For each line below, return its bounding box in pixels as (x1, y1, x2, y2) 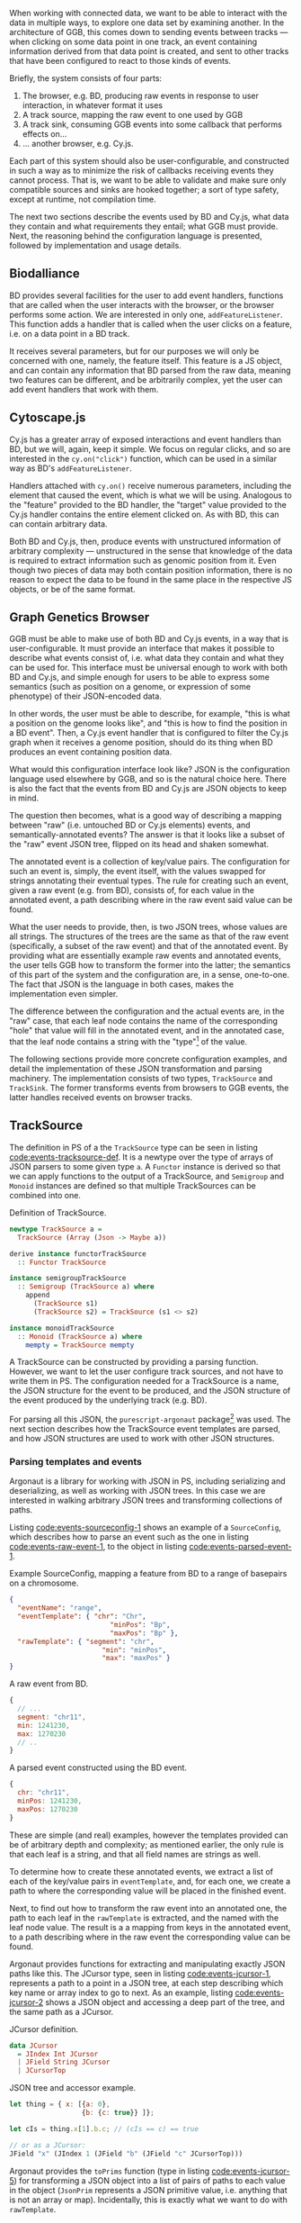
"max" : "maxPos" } (102, 1654, 171, 1663)
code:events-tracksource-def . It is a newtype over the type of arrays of (9, 1152, 274, 1162)
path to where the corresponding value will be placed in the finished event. (9, 1885, 287, 1896)
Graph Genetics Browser (9, 610, 150, 625)
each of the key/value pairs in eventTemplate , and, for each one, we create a (9, 1875, 290, 1886)
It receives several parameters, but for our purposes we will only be (9, 346, 260, 357)
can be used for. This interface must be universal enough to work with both (9, 662, 288, 673)
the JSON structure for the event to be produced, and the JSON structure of (9, 1386, 291, 1396)
